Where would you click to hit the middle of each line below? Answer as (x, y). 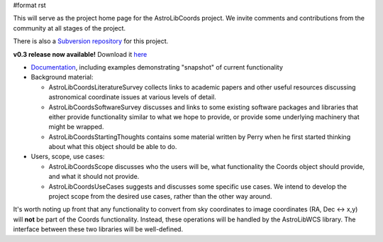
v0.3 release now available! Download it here (80, 54)
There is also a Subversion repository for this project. (91, 41)
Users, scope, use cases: (68, 157)
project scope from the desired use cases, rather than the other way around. (160, 197)
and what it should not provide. (94, 177)
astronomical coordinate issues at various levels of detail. (132, 97)
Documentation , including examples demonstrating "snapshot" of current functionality (157, 67)
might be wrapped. (76, 127)
